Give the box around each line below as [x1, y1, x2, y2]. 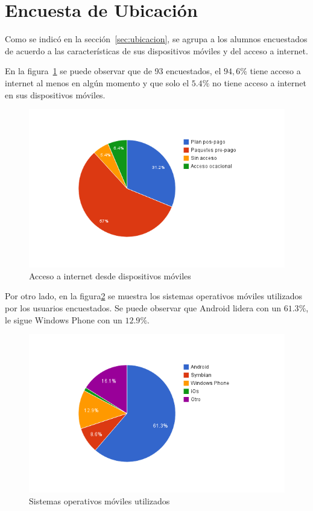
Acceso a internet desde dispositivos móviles [29, 269, 191, 282]
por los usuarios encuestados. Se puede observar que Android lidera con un [5, 302, 282, 314]
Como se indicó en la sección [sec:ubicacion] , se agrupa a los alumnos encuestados [5, 33, 308, 45]
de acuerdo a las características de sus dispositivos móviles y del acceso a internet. [5, 44, 308, 57]
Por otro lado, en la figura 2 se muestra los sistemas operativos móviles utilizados [5, 290, 302, 302]
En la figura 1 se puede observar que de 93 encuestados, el [5, 65, 221, 77]
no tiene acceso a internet [212, 76, 306, 89]
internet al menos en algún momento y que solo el [5, 76, 189, 89]
